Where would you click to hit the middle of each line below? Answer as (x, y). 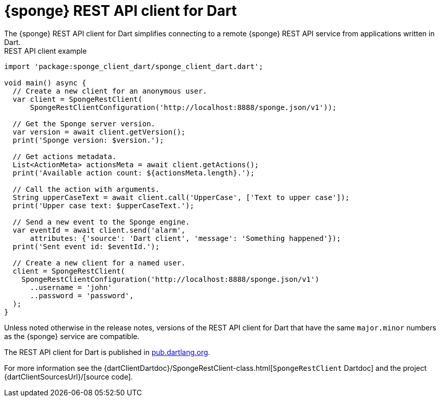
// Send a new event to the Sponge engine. (101, 222)
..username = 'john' (71, 287)
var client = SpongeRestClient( (77, 99)
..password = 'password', (82, 295)
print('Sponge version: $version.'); (88, 140)
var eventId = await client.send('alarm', (99, 230)
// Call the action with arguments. (86, 189)
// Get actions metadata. (65, 156)
